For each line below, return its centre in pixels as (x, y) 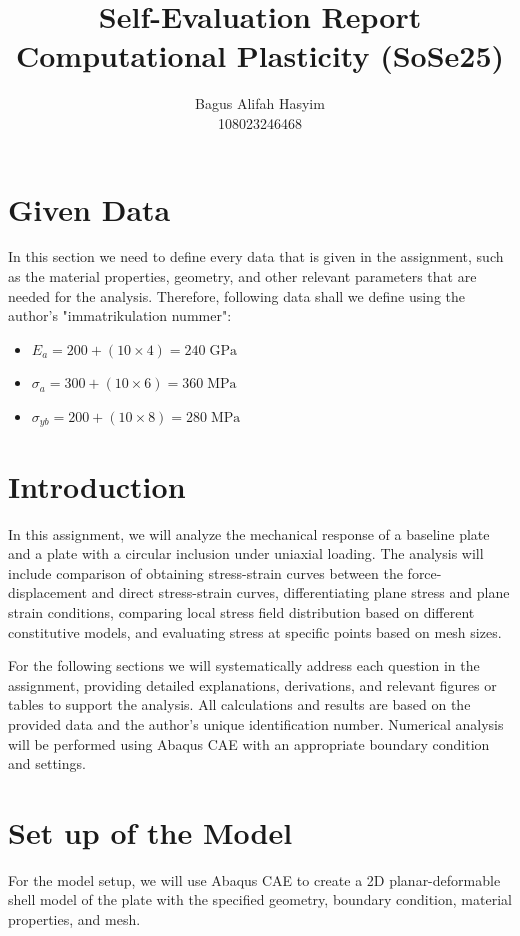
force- (424, 572)
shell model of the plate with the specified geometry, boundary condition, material (260, 899)
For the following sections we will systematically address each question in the (244, 665)
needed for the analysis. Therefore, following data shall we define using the (236, 295)
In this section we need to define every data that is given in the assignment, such (256, 256)
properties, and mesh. (74, 919)
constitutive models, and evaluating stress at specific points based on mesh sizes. (255, 631)
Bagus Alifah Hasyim (260, 103)
